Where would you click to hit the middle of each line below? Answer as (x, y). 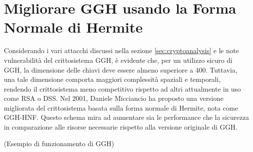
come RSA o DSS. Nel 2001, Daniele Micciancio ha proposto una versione (114, 98)
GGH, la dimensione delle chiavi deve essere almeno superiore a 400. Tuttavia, (121, 69)
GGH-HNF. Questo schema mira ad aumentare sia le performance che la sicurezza (126, 117)
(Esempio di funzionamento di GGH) (59, 143)
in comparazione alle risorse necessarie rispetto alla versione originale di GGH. (121, 127)
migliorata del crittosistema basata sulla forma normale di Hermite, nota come (121, 107)
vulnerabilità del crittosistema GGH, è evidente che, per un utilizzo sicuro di (118, 60)
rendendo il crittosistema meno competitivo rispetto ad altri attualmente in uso (122, 88)
